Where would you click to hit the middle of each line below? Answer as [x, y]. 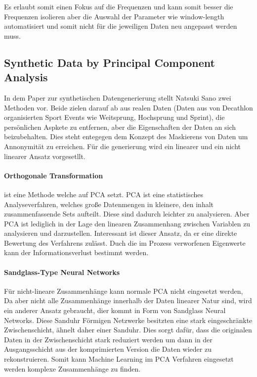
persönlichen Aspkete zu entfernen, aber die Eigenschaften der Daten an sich [120, 127]
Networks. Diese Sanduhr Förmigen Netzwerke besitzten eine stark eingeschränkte [128, 320]
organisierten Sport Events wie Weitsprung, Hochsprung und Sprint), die [114, 117]
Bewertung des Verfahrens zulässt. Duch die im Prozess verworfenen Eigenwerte [125, 242]
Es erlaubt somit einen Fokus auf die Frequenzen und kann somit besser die [119, 6]
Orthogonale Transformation [54, 175]
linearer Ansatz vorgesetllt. [45, 156]
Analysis [26, 77]
